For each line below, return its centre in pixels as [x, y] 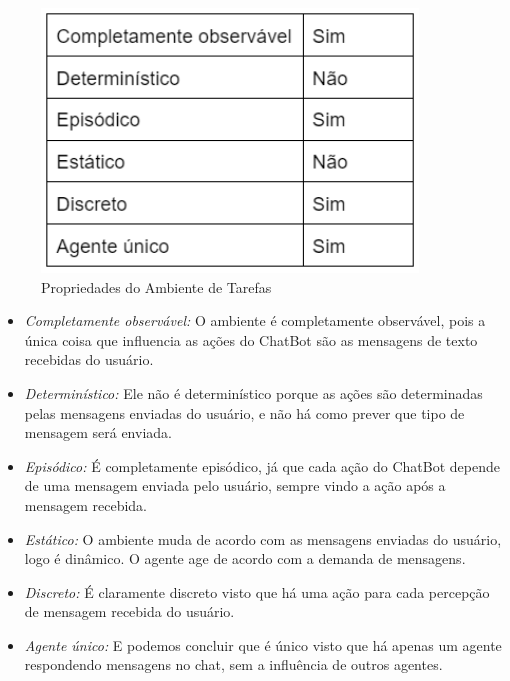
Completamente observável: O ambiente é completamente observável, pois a [255, 320]
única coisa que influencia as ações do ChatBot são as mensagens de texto [251, 339]
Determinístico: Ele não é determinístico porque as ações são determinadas [253, 392]
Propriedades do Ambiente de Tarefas [156, 286]
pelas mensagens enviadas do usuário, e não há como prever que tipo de [244, 412]
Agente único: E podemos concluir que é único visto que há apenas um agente [263, 644]
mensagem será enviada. [98, 432]
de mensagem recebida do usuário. [129, 611]
